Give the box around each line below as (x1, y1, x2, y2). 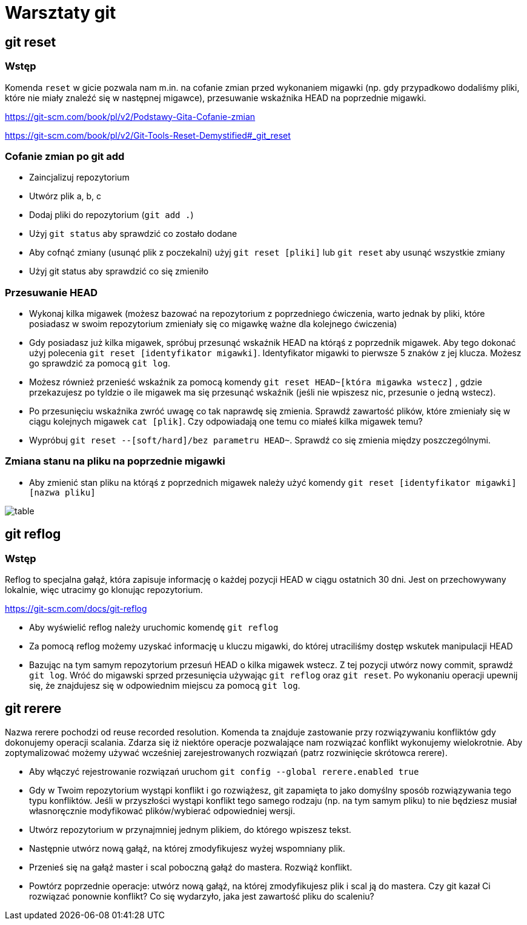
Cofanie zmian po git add (5, 150, 125, 162)
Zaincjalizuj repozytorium (29, 172, 130, 183)
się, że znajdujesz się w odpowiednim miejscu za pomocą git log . (29, 680, 300, 691)
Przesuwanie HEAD (5, 286, 98, 299)
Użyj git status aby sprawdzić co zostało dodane (29, 228, 237, 239)
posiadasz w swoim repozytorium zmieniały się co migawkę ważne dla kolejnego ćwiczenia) (29, 319, 397, 330)
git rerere (5, 701, 62, 717)
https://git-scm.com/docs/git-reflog (5, 603, 147, 614)
